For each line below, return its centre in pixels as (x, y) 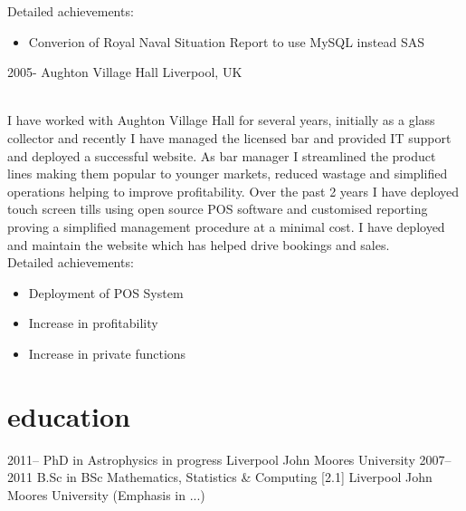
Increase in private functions (107, 353)
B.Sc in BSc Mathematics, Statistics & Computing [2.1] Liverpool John (234, 477)
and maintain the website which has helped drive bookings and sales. (199, 244)
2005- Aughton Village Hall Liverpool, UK (125, 72)
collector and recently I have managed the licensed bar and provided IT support (229, 137)
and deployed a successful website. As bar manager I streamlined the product (222, 155)
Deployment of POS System (106, 292)
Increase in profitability (93, 323)
